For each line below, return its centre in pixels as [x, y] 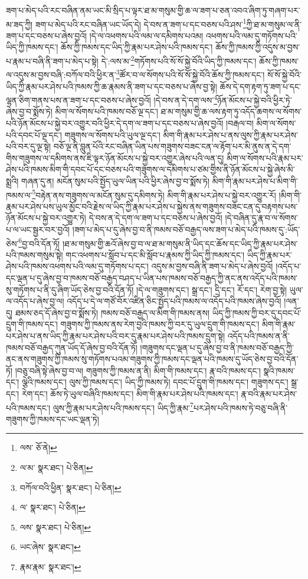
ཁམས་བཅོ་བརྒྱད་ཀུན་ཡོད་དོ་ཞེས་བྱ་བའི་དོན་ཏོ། [72, 347]
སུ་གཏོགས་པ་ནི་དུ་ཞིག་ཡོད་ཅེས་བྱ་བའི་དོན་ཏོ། [70, 289]
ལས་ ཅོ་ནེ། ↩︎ [38, 448]
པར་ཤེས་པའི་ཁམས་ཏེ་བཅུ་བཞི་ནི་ [240, 407]
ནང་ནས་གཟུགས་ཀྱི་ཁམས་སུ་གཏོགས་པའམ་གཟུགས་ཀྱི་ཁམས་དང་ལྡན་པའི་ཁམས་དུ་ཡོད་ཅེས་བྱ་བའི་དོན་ [152, 359]
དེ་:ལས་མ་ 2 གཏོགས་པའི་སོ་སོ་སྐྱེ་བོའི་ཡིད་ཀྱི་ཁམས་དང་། [179, 60]
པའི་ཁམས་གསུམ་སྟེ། [35, 254]
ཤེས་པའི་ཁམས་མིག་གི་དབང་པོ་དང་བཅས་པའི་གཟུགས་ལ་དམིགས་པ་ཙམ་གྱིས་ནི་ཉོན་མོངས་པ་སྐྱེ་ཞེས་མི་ [150, 169]
